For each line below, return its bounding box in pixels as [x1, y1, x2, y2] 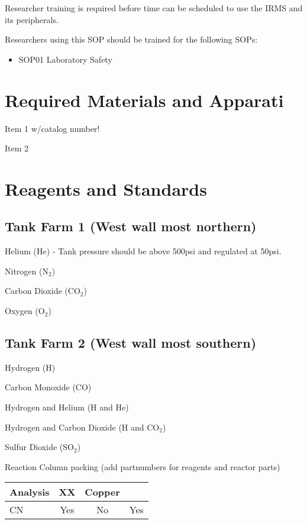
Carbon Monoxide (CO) [5, 381, 92, 393]
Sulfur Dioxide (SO [5, 441, 74, 453]
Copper [85, 485, 120, 499]
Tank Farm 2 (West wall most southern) [5, 334, 257, 352]
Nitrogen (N [5, 264, 49, 277]
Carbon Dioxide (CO [5, 284, 80, 297]
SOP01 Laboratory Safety [18, 53, 112, 65]
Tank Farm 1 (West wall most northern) [5, 217, 257, 235]
